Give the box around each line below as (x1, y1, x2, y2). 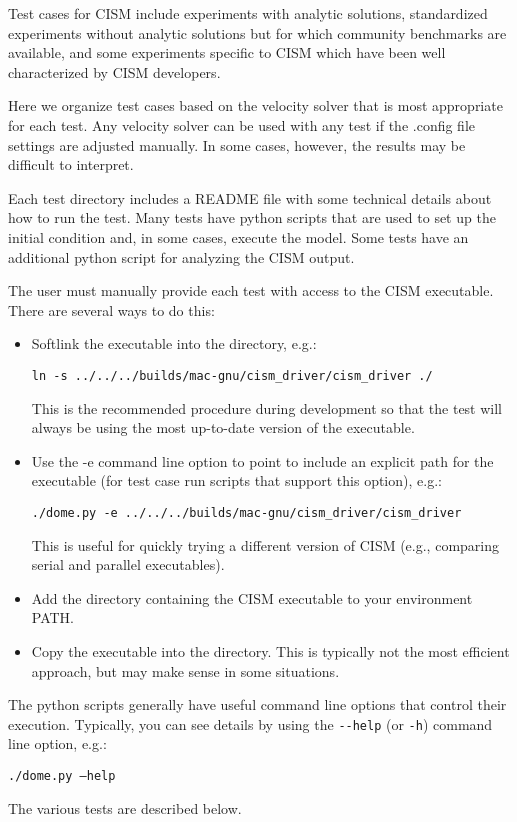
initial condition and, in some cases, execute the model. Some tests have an (8, 226, 469, 247)
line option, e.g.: (8, 733, 107, 754)
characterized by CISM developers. (8, 61, 221, 82)
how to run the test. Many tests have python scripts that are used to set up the (8, 207, 496, 228)
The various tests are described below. (8, 797, 242, 818)
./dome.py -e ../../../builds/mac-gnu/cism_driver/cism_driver (31, 505, 462, 520)
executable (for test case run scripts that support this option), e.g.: (31, 470, 442, 491)
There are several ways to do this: (8, 299, 215, 320)
